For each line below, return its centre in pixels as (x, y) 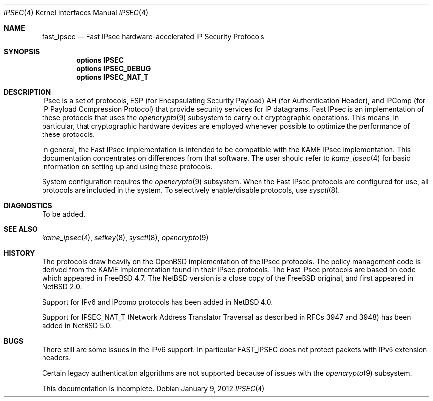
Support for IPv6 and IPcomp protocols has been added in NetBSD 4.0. (158, 302)
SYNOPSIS (22, 52)
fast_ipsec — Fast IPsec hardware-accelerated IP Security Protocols (153, 36)
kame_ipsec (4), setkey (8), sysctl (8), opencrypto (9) (125, 238)
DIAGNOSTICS (28, 205)
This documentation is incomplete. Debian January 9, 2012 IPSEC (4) (153, 388)
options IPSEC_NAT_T (112, 77)
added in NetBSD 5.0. (77, 326)
